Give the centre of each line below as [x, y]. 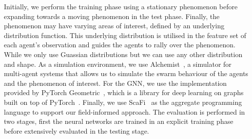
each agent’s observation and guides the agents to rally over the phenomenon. [120, 45]
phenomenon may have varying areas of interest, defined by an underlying [114, 26]
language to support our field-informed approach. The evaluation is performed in [125, 111]
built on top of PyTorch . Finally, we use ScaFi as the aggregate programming [123, 102]
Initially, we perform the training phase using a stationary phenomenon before [121, 6]
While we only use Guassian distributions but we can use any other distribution [123, 54]
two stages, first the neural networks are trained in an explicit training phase [119, 121]
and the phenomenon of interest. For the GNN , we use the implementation [116, 83]
